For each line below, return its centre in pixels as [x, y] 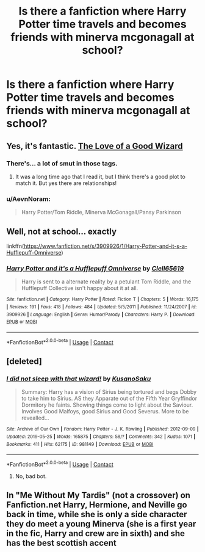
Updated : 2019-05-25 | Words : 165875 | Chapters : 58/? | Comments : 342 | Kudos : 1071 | [101, 437]
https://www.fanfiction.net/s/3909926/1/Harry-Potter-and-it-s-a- [106, 246]
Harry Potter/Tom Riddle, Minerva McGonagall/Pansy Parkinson [101, 212]
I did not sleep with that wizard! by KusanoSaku [79, 379]
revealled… [35, 418]
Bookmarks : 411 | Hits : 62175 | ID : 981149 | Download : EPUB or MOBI [80, 444]
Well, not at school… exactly [62, 231]
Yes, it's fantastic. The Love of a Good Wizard [95, 146]
